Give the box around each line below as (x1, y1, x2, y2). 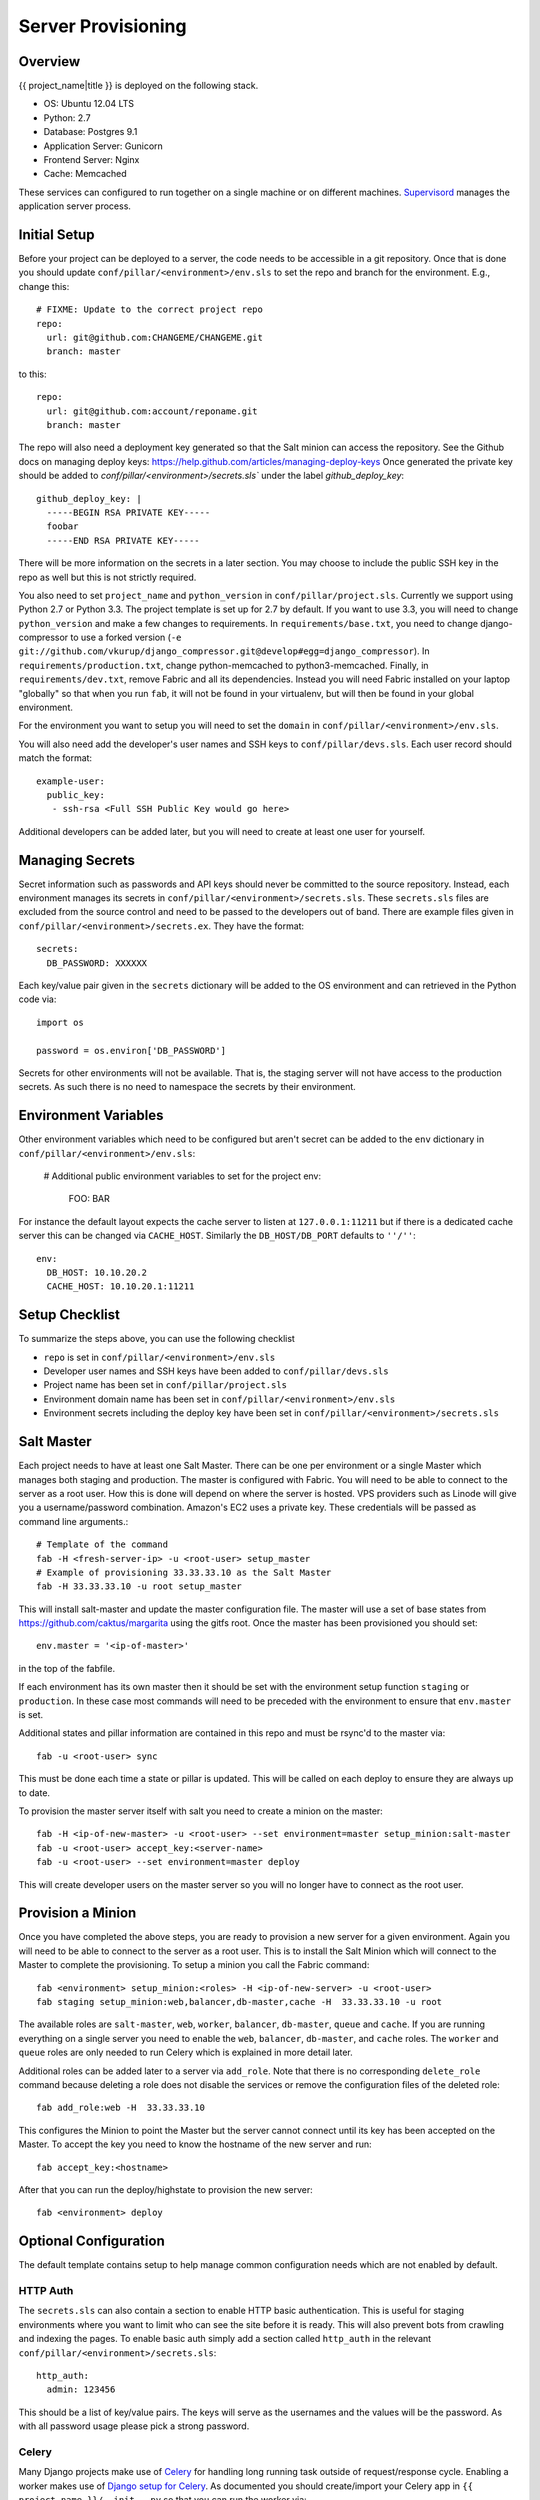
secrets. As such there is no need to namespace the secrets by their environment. (18, 1081, 357, 1093)
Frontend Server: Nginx (43, 154, 140, 166)
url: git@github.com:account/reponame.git (46, 405, 259, 417)
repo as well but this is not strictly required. (18, 571, 197, 583)
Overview (18, 53, 81, 70)
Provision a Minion (18, 1905, 137, 1922)
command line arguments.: (18, 1515, 129, 1527)
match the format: (18, 752, 93, 764)
